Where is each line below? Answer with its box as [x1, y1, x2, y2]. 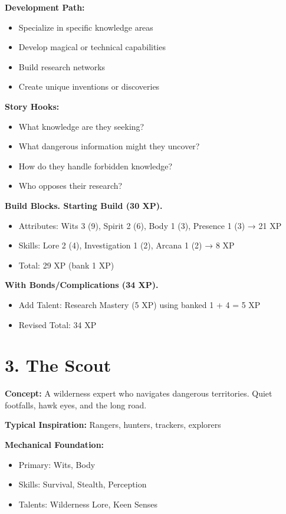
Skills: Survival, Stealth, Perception [18, 478, 147, 490]
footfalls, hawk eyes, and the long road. [5, 398, 147, 411]
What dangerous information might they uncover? [18, 140, 200, 152]
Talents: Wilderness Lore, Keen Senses [18, 497, 157, 510]
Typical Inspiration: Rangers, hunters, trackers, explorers [5, 418, 221, 431]
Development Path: [5, 1, 85, 13]
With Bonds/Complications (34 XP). [5, 279, 159, 291]
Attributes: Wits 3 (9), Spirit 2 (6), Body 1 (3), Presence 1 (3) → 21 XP [18, 219, 282, 231]
